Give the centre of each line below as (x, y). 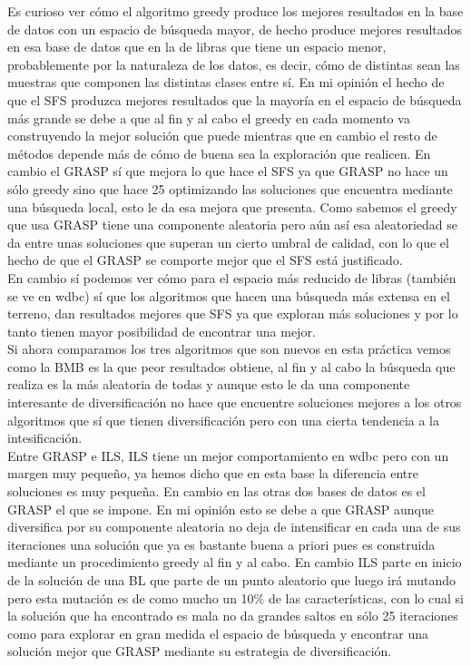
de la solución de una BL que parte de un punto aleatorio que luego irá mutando (232, 580)
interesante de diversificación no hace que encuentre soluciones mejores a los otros (235, 402)
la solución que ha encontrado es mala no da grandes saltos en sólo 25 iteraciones (233, 616)
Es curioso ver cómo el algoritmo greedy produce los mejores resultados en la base (235, 11)
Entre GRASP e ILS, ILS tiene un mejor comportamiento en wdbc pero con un (228, 455)
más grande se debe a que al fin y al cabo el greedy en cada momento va (209, 118)
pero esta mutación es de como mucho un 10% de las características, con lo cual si (235, 597)
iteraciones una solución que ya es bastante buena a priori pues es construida (221, 544)
